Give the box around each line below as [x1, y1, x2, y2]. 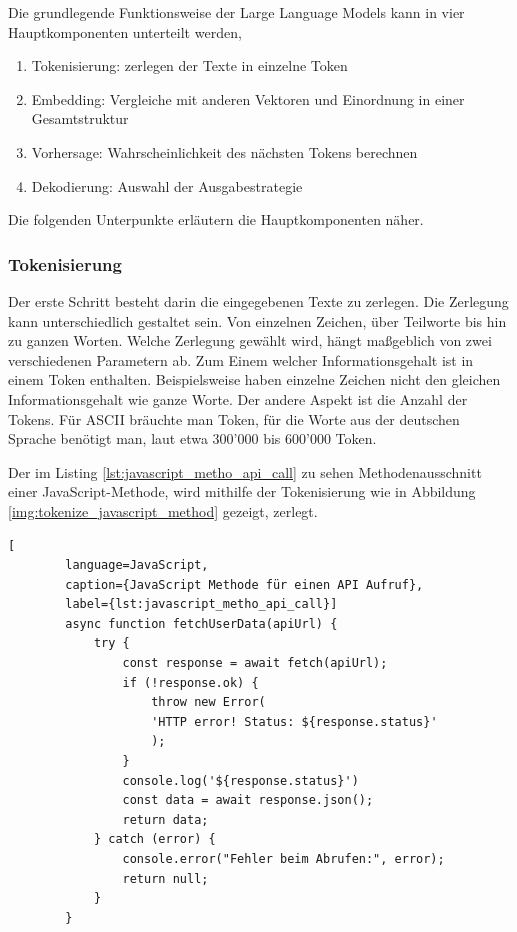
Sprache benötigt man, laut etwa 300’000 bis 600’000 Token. [8, 428, 377, 449]
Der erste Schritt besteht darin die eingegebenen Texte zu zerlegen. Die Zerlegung [8, 290, 509, 311]
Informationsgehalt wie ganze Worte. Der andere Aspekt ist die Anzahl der [8, 388, 468, 409]
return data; [122, 812, 209, 827]
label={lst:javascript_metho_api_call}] [65, 597, 338, 612]
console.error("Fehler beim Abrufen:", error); [122, 852, 445, 866]
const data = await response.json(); [122, 793, 374, 808]
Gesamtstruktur [31, 108, 129, 129]
